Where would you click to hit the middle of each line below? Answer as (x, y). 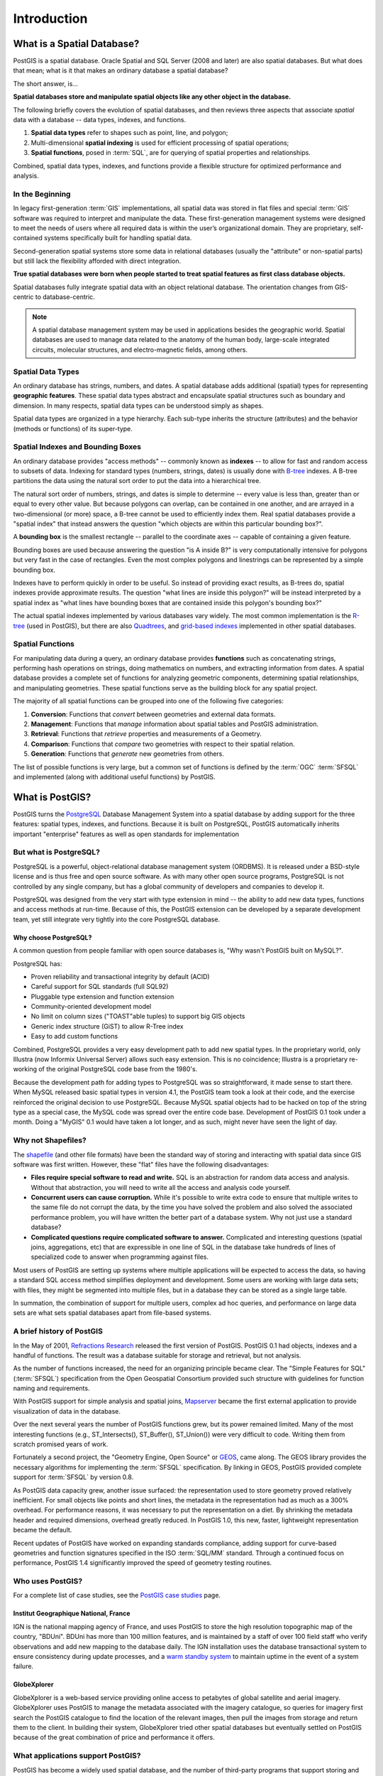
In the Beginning (42, 194)
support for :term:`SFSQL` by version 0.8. (73, 1477)
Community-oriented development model (91, 1007)
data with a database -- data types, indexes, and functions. (100, 120)
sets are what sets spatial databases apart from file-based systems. (112, 1313)
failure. (23, 1667)
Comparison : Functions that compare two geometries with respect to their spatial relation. (163, 744)
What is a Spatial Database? (76, 44)
